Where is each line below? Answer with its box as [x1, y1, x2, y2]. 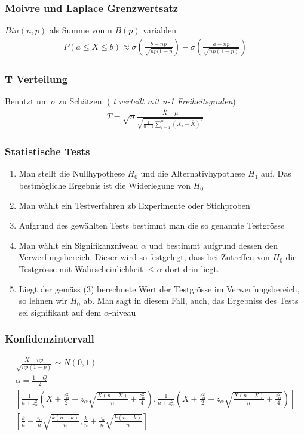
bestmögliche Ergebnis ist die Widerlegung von [19, 179, 191, 192]
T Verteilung [5, 71, 68, 86]
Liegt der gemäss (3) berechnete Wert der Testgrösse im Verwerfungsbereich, [19, 282, 300, 295]
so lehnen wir [19, 294, 67, 307]
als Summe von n [49, 24, 112, 36]
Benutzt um [5, 95, 48, 107]
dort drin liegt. [165, 263, 219, 275]
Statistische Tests [5, 144, 90, 159]
